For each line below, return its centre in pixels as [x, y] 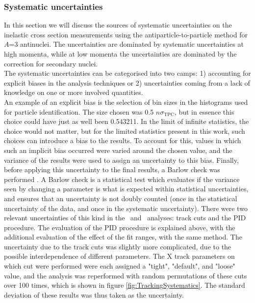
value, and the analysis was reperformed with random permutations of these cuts [126, 275]
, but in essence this [204, 111]
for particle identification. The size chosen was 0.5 [79, 111]
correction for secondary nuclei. [51, 63]
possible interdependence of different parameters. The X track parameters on [119, 256]
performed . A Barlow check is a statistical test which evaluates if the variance [122, 179]
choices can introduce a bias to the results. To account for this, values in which [123, 140]
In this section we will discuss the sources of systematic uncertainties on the [118, 25]
